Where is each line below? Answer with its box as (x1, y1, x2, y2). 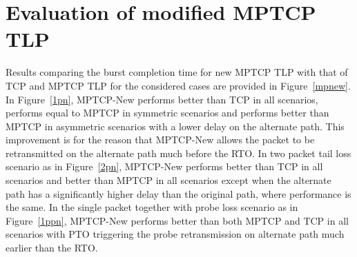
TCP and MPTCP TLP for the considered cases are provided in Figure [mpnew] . (6, 78, 351, 92)
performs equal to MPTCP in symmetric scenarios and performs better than (6, 105, 329, 120)
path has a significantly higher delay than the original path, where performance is (6, 186, 351, 201)
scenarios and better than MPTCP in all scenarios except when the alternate (6, 173, 331, 187)
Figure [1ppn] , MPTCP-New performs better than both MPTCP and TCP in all (6, 213, 349, 227)
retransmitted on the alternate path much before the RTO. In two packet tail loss (6, 145, 351, 160)
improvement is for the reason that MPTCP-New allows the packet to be (6, 132, 315, 147)
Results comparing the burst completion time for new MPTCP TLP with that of (6, 65, 348, 79)
